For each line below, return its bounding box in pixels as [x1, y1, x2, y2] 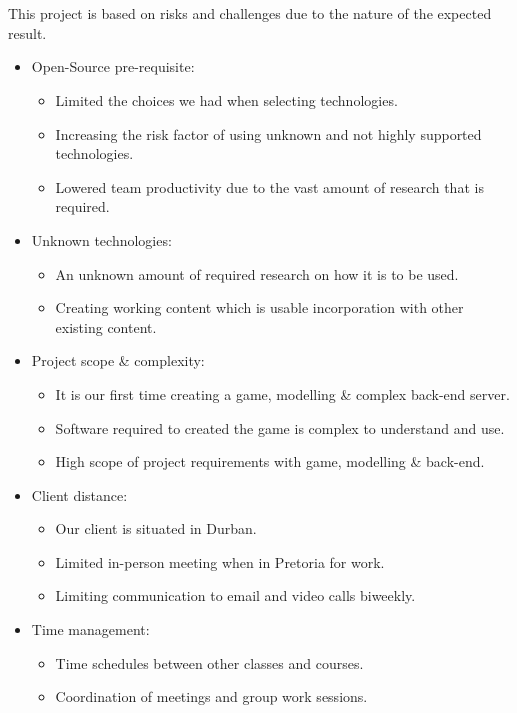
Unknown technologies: [31, 229, 172, 250]
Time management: [31, 619, 150, 640]
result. [8, 22, 47, 43]
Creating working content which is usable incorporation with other [55, 297, 464, 318]
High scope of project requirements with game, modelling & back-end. [55, 451, 485, 472]
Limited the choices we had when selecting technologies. [55, 89, 398, 110]
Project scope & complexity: [31, 350, 205, 371]
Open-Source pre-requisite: [31, 56, 195, 77]
